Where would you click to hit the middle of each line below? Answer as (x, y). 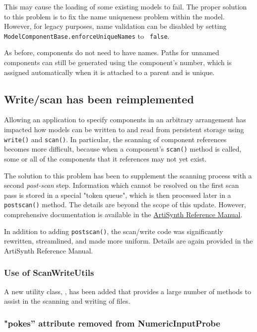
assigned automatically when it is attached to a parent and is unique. (109, 72)
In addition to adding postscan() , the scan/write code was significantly (114, 231)
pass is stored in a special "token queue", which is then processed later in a (118, 195)
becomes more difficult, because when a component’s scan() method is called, (123, 149)
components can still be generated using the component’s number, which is (118, 62)
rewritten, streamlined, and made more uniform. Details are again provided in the (128, 241)
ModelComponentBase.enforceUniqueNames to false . (87, 36)
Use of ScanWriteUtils (49, 273)
